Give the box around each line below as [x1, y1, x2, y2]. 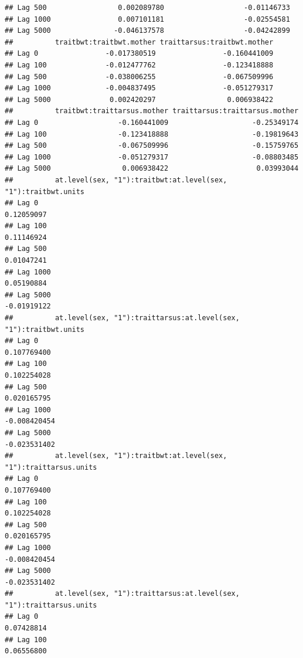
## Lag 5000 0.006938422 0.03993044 [5, 164, 299, 173]
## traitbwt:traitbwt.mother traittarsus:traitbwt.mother [5, 38, 274, 46]
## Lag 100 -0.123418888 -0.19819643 [5, 130, 299, 138]
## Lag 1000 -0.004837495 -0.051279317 [5, 84, 274, 93]
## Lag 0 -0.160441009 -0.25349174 [5, 118, 299, 127]
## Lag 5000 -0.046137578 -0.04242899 [5, 26, 290, 35]
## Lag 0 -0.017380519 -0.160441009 [5, 49, 274, 58]
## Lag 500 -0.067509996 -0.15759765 [5, 141, 299, 150]
